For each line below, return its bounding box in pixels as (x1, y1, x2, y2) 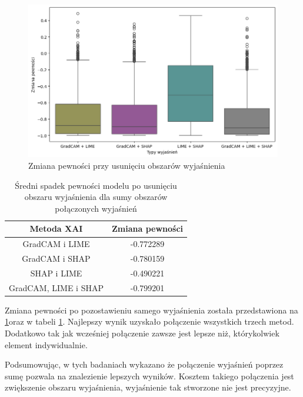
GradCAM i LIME (22, 238, 90, 250)
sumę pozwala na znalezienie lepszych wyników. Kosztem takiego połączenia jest (5, 369, 294, 382)
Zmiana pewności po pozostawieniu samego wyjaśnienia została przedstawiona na (5, 303, 298, 316)
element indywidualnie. (5, 338, 88, 351)
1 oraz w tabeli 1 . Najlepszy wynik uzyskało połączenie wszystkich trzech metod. (5, 315, 294, 328)
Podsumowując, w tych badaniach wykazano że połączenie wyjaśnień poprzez (5, 358, 284, 371)
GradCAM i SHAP (22, 252, 91, 265)
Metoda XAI (29, 222, 83, 235)
